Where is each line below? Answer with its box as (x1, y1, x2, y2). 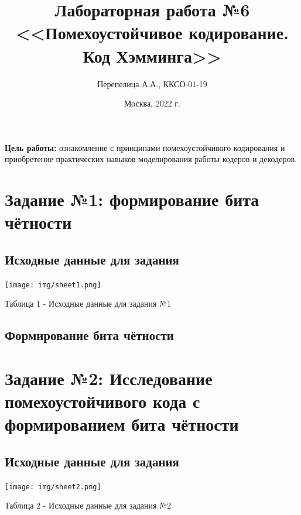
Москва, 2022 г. (124, 97, 180, 109)
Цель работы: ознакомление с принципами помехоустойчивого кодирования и (5, 141, 285, 153)
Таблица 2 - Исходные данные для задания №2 (5, 499, 171, 511)
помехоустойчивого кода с (5, 389, 200, 413)
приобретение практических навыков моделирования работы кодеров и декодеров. (5, 153, 297, 165)
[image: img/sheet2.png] (5, 482, 101, 491)
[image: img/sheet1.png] (5, 280, 101, 289)
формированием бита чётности (5, 412, 239, 436)
